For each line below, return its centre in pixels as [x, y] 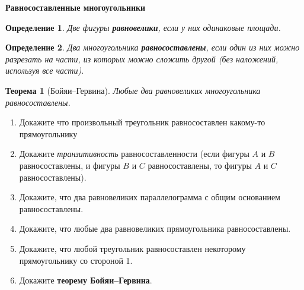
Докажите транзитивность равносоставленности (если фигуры [134, 154]
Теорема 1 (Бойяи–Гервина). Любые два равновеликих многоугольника [133, 90]
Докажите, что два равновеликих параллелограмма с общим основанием [150, 197]
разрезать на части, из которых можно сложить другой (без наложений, [142, 59]
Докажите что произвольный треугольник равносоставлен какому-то [142, 122]
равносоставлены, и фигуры [70, 165]
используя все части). [45, 70]
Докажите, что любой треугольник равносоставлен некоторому [132, 248]
